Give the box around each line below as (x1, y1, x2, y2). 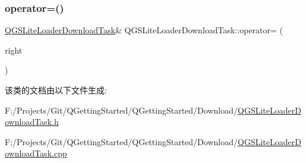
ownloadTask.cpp (5, 147, 67, 159)
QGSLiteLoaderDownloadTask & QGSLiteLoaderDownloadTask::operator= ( (5, 24, 283, 36)
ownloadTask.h (5, 115, 59, 128)
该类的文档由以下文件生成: (5, 84, 107, 96)
